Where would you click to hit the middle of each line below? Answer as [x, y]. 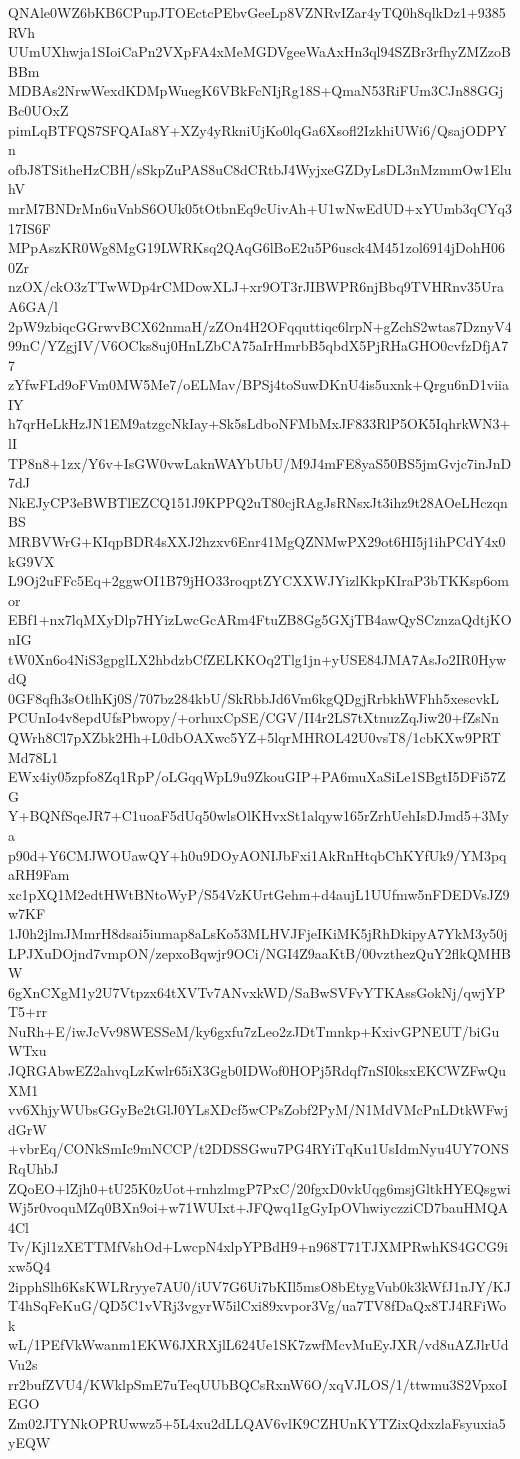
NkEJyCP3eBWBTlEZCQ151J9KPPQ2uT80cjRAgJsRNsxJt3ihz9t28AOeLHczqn [258, 501]
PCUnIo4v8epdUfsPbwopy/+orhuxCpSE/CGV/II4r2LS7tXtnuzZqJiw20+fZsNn [254, 717]
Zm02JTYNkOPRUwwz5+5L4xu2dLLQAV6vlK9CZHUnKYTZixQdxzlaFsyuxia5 [257, 1422]
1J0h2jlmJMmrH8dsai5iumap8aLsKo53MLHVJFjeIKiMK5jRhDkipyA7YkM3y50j [258, 932]
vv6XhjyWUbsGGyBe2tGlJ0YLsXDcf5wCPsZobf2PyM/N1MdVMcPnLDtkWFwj [258, 1109]
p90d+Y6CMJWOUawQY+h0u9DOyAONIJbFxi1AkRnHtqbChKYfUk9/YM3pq [257, 854]
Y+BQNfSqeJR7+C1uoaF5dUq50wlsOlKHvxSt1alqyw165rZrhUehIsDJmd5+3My [258, 815]
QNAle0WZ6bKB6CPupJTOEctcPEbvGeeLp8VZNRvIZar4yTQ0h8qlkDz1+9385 [257, 12]
